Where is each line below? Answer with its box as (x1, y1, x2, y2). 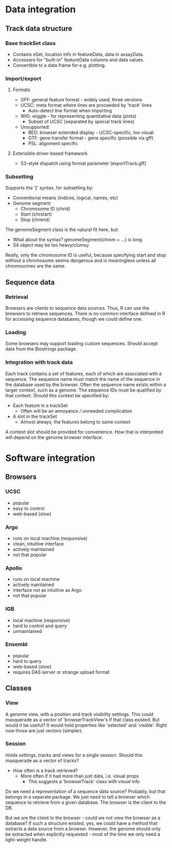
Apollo (5, 564, 22, 572)
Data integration (5, 4, 76, 15)
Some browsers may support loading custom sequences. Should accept (5, 341, 158, 347)
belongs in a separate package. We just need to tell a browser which (5, 793, 150, 800)
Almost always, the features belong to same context (20, 418, 131, 425)
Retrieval (5, 293, 28, 301)
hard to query (12, 658, 42, 664)
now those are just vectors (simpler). (5, 727, 83, 734)
